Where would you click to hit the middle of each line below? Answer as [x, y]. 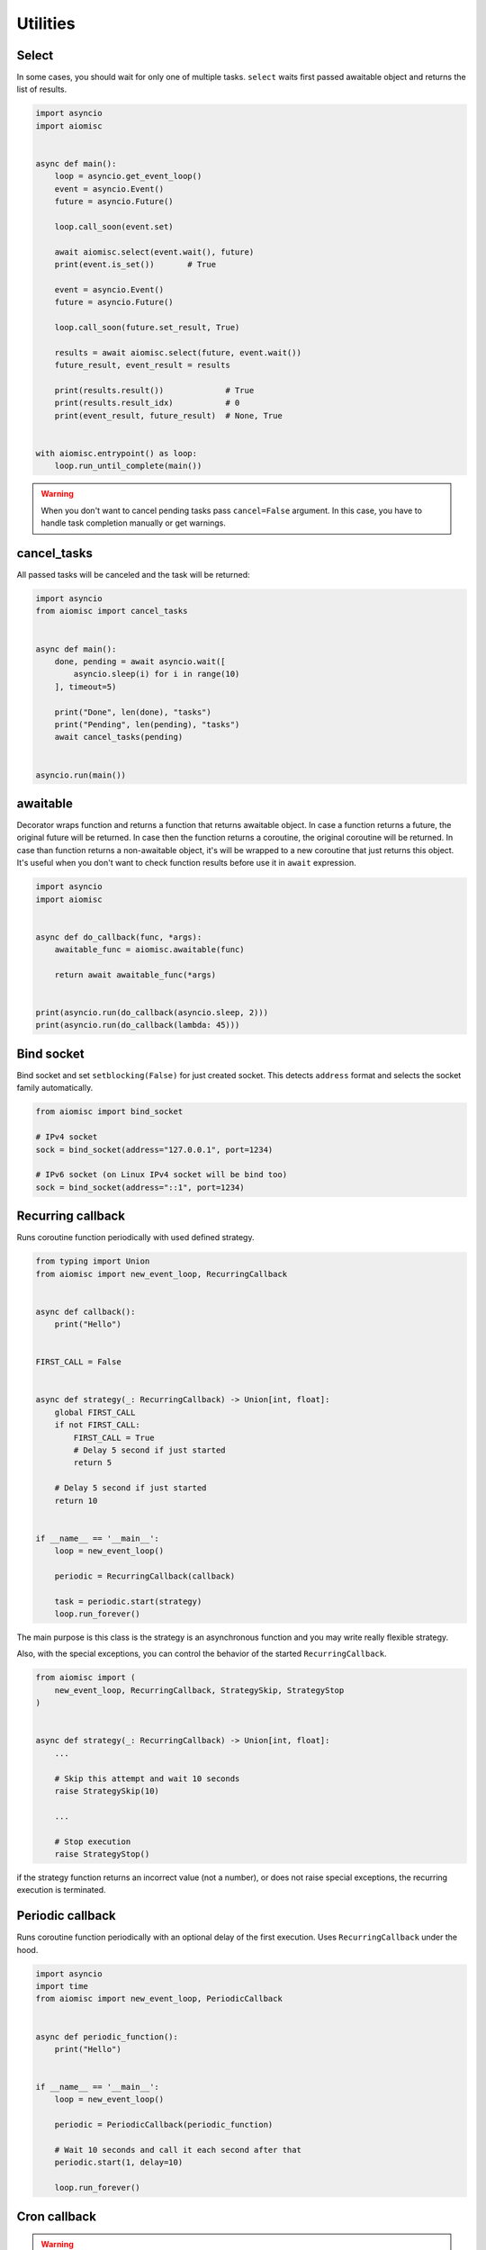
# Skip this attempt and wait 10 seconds [147, 1778]
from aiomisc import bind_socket [109, 1112]
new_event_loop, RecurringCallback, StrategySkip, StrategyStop [199, 1690]
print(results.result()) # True [154, 391]
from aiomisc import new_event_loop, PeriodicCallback [159, 1999]
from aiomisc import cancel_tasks [112, 611]
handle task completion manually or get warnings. [134, 523]
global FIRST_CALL [95, 1412]
